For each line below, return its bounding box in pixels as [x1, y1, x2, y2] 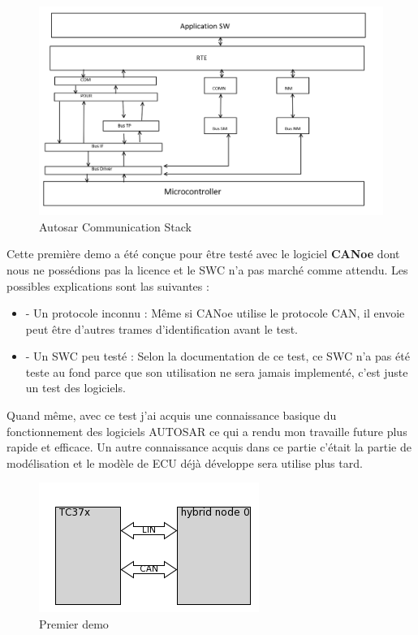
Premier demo [39, 616, 109, 633]
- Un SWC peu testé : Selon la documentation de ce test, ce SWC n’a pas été [25, 348, 410, 365]
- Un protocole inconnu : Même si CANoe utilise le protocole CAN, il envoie [25, 305, 405, 322]
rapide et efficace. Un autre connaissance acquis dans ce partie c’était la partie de [6, 438, 412, 456]
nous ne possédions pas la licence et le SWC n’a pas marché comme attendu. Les [6, 261, 408, 278]
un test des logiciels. [25, 379, 126, 396]
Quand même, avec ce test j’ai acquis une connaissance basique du [6, 407, 337, 424]
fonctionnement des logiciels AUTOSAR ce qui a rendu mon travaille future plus [6, 422, 407, 439]
